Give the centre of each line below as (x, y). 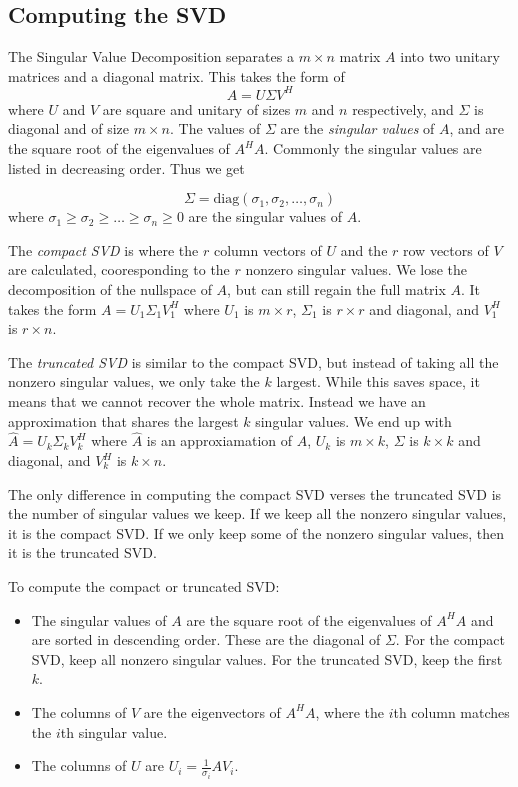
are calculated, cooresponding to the (119, 269)
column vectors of (267, 249)
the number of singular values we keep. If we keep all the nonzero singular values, (257, 513)
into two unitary (450, 56)
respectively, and (403, 108)
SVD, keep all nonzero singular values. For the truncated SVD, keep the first (267, 658)
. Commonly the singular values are (373, 148)
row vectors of (446, 249)
